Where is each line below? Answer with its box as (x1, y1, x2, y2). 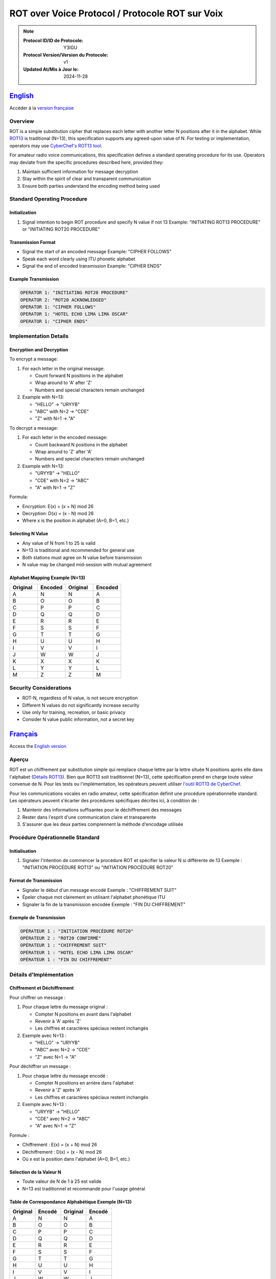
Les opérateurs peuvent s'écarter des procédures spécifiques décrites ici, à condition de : (9, 797, 199, 803)
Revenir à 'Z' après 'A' (35, 1087, 81, 1093)
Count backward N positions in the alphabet (35, 442, 128, 448)
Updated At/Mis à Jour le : (23, 66, 79, 72)
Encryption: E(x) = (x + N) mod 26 (22, 503, 94, 509)
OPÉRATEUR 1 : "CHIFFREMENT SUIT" (20, 942, 107, 949)
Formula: (9, 494, 28, 500)
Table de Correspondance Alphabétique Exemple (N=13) (9, 1199, 132, 1205)
